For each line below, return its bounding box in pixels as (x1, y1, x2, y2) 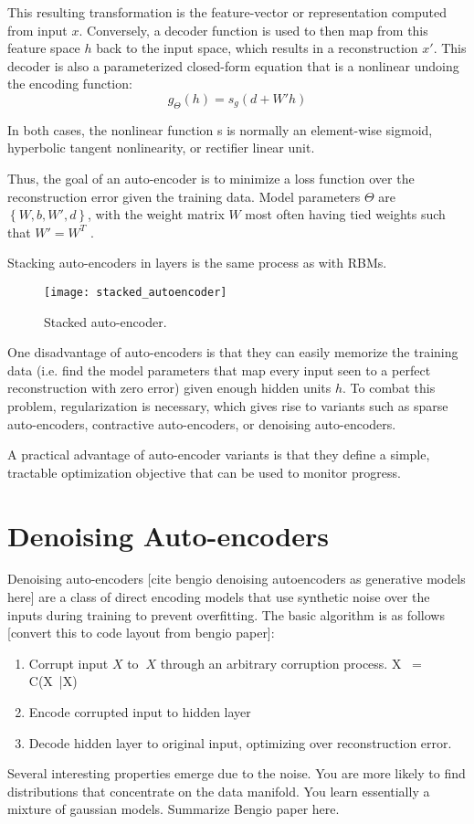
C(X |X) (28, 671, 78, 691)
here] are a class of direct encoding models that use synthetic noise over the (7, 587, 430, 607)
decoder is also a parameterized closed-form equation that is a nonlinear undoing (7, 56, 459, 75)
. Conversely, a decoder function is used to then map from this (79, 20, 428, 39)
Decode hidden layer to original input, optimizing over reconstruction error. (28, 733, 452, 752)
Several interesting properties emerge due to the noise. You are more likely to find (7, 764, 466, 783)
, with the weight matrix (88, 205, 225, 224)
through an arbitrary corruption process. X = (160, 653, 422, 672)
